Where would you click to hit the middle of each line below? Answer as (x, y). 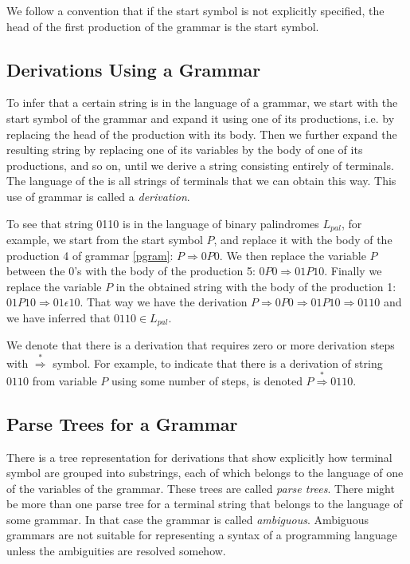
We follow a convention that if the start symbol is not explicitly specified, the (195, 10)
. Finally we (353, 271)
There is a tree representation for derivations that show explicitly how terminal (199, 457)
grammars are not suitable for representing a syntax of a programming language (202, 535)
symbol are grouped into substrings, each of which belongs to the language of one (205, 473)
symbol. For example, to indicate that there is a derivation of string (218, 363)
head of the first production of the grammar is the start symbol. (163, 26)
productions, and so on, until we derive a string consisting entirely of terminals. (200, 165)
